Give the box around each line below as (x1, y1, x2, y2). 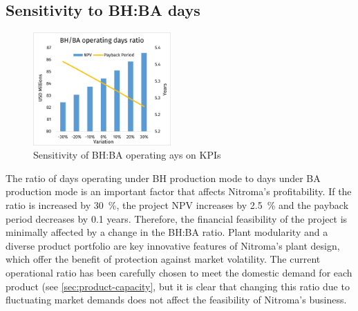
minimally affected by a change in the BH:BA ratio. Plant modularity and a (6, 225, 328, 239)
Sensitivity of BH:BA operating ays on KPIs (33, 148, 221, 162)
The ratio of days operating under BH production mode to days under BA (6, 170, 321, 185)
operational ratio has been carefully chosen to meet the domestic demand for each (6, 265, 352, 279)
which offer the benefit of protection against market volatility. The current (6, 252, 321, 266)
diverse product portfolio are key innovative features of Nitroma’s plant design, (6, 238, 340, 252)
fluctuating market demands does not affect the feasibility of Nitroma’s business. (6, 292, 347, 307)
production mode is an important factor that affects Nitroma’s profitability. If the (6, 184, 352, 199)
